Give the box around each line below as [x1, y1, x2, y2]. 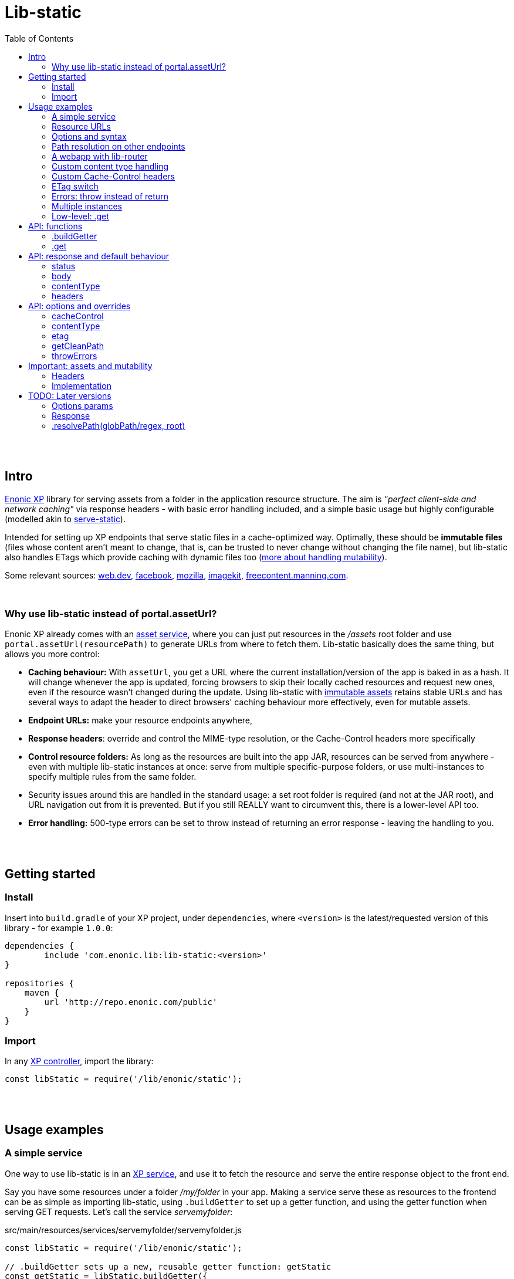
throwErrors [52, 350, 97, 361]
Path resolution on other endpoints [52, 141, 185, 151]
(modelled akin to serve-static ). [5, 513, 126, 524]
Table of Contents [5, 33, 74, 43]
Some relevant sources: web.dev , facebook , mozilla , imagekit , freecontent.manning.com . [5, 570, 349, 580]
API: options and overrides [28, 300, 131, 311]
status [52, 260, 76, 271]
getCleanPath [52, 340, 104, 351]
